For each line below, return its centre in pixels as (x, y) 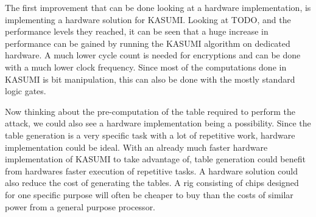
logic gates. (26, 91)
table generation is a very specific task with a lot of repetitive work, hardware (150, 135)
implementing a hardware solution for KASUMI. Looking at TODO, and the (148, 19)
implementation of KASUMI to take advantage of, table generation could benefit (155, 159)
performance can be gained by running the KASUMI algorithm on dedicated (148, 43)
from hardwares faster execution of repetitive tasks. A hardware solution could (151, 170)
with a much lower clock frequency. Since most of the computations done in (146, 67)
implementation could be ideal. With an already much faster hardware (136, 147)
